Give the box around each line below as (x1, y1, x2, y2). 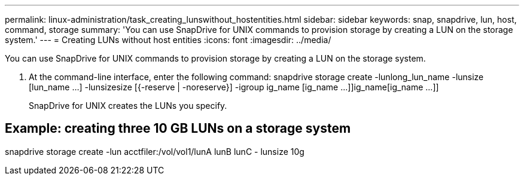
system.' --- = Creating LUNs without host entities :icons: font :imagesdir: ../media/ (5, 35, 331, 45)
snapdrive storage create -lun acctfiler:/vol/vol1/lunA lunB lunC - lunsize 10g (5, 146, 304, 157)
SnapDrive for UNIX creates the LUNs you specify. (29, 100, 227, 111)
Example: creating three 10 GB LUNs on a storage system (5, 121, 351, 136)
